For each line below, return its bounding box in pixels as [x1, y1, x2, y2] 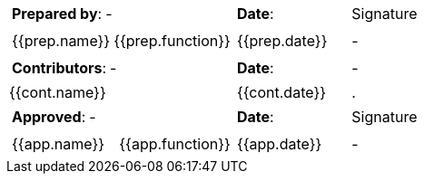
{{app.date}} [236, 135, 322, 153]
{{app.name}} [12, 135, 105, 153]
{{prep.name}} [12, 32, 111, 50]
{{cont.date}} [236, 83, 327, 101]
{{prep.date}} [236, 32, 328, 50]
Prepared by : [12, 5, 103, 23]
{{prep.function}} [113, 32, 231, 50]
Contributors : [12, 59, 107, 77]
